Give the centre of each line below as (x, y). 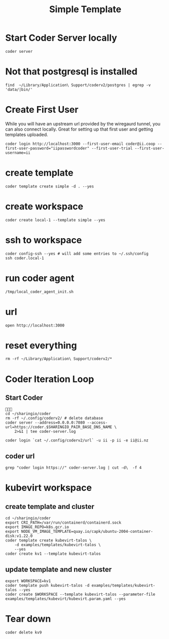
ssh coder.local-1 (25, 258)
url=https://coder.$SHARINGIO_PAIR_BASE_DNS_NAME (59, 427)
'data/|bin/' (19, 89)
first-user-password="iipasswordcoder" (47, 148)
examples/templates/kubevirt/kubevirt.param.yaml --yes (65, 599)
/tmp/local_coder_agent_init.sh (39, 292)
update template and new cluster (58, 569)
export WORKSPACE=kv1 (28, 581)
